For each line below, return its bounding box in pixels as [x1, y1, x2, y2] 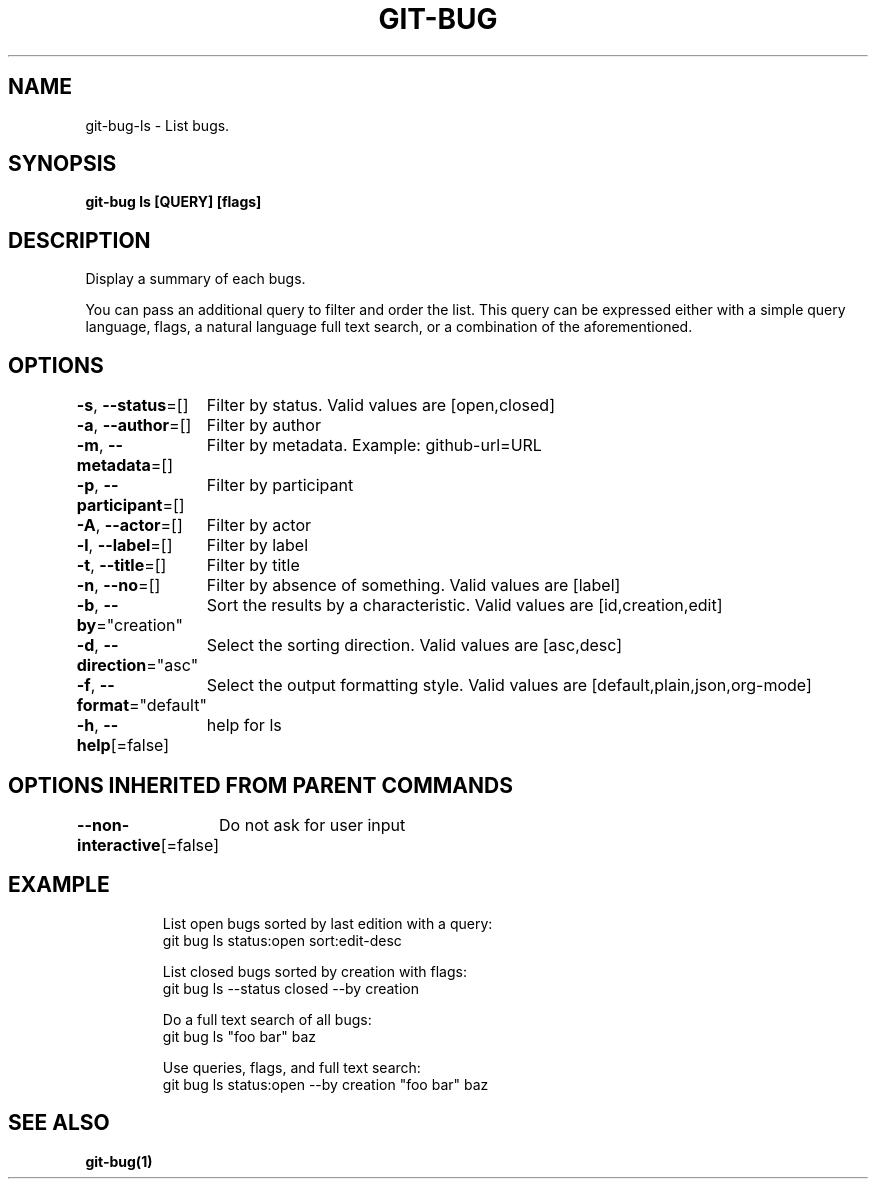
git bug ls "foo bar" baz [162, 1027, 317, 1045]
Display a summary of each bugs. [85, 270, 306, 288]
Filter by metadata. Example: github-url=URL [206, 435, 542, 456]
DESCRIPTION [8, 227, 151, 253]
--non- [77, 814, 130, 835]
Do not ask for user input [219, 814, 406, 835]
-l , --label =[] [76, 535, 173, 556]
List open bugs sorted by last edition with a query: [162, 914, 493, 932]
